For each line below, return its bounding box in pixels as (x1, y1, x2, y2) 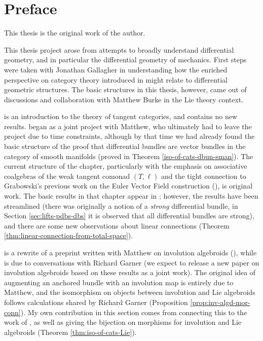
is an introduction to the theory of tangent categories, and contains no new (4, 111, 238, 122)
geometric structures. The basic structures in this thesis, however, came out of (4, 84, 247, 95)
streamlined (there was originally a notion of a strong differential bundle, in (4, 200, 238, 211)
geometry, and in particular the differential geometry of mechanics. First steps (4, 54, 247, 65)
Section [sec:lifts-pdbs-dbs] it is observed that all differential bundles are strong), (4, 210, 254, 221)
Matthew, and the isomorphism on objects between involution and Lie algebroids (4, 287, 255, 297)
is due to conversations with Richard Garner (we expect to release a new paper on (4, 257, 259, 268)
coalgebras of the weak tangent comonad (4, 170, 130, 181)
